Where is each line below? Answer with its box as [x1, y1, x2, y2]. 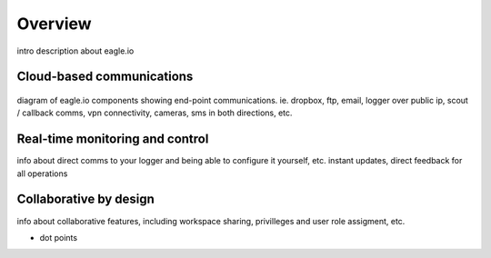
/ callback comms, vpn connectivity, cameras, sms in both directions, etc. [16, 107, 293, 118]
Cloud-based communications [16, 69, 194, 84]
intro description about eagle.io [16, 45, 135, 56]
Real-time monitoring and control [16, 132, 209, 147]
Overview [16, 14, 92, 34]
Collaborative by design [16, 192, 155, 207]
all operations [16, 168, 68, 179]
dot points [39, 232, 77, 243]
